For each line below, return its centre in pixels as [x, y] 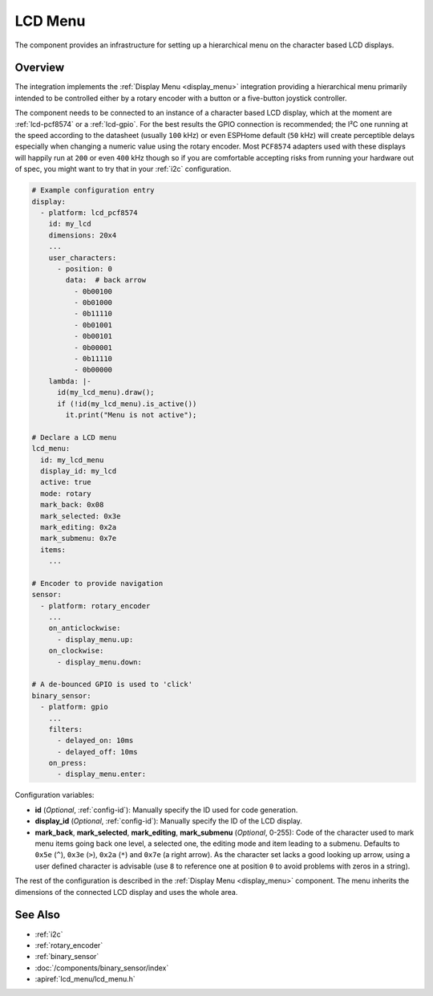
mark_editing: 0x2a [79, 527]
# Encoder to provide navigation [97, 583]
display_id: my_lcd [79, 471]
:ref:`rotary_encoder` [69, 945]
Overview [40, 68]
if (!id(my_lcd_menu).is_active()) [127, 404]
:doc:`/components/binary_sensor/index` [102, 968]
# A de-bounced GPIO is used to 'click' [112, 685]
